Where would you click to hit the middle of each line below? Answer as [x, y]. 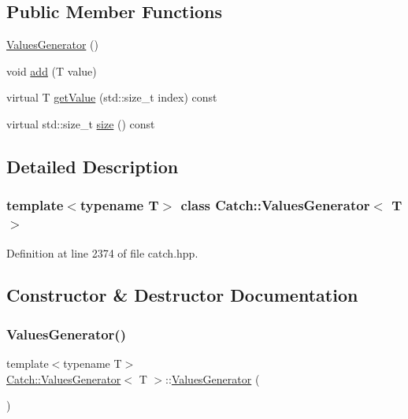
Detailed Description [93, 166]
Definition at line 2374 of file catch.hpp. [102, 252]
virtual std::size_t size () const [81, 123]
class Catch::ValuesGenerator [275, 205]
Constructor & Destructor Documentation [182, 295]
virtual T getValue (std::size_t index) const [112, 97]
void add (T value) [52, 70]
